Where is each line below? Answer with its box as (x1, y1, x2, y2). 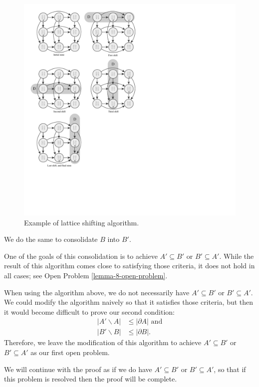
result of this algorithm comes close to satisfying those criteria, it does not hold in (4, 260, 255, 271)
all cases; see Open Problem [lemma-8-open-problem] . (4, 270, 168, 280)
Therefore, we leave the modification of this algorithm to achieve (4, 337, 202, 348)
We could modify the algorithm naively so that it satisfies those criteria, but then (4, 297, 254, 307)
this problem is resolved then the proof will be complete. (4, 374, 177, 384)
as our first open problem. (30, 347, 110, 357)
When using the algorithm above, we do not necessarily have (4, 287, 190, 297)
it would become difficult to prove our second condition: (4, 306, 175, 317)
